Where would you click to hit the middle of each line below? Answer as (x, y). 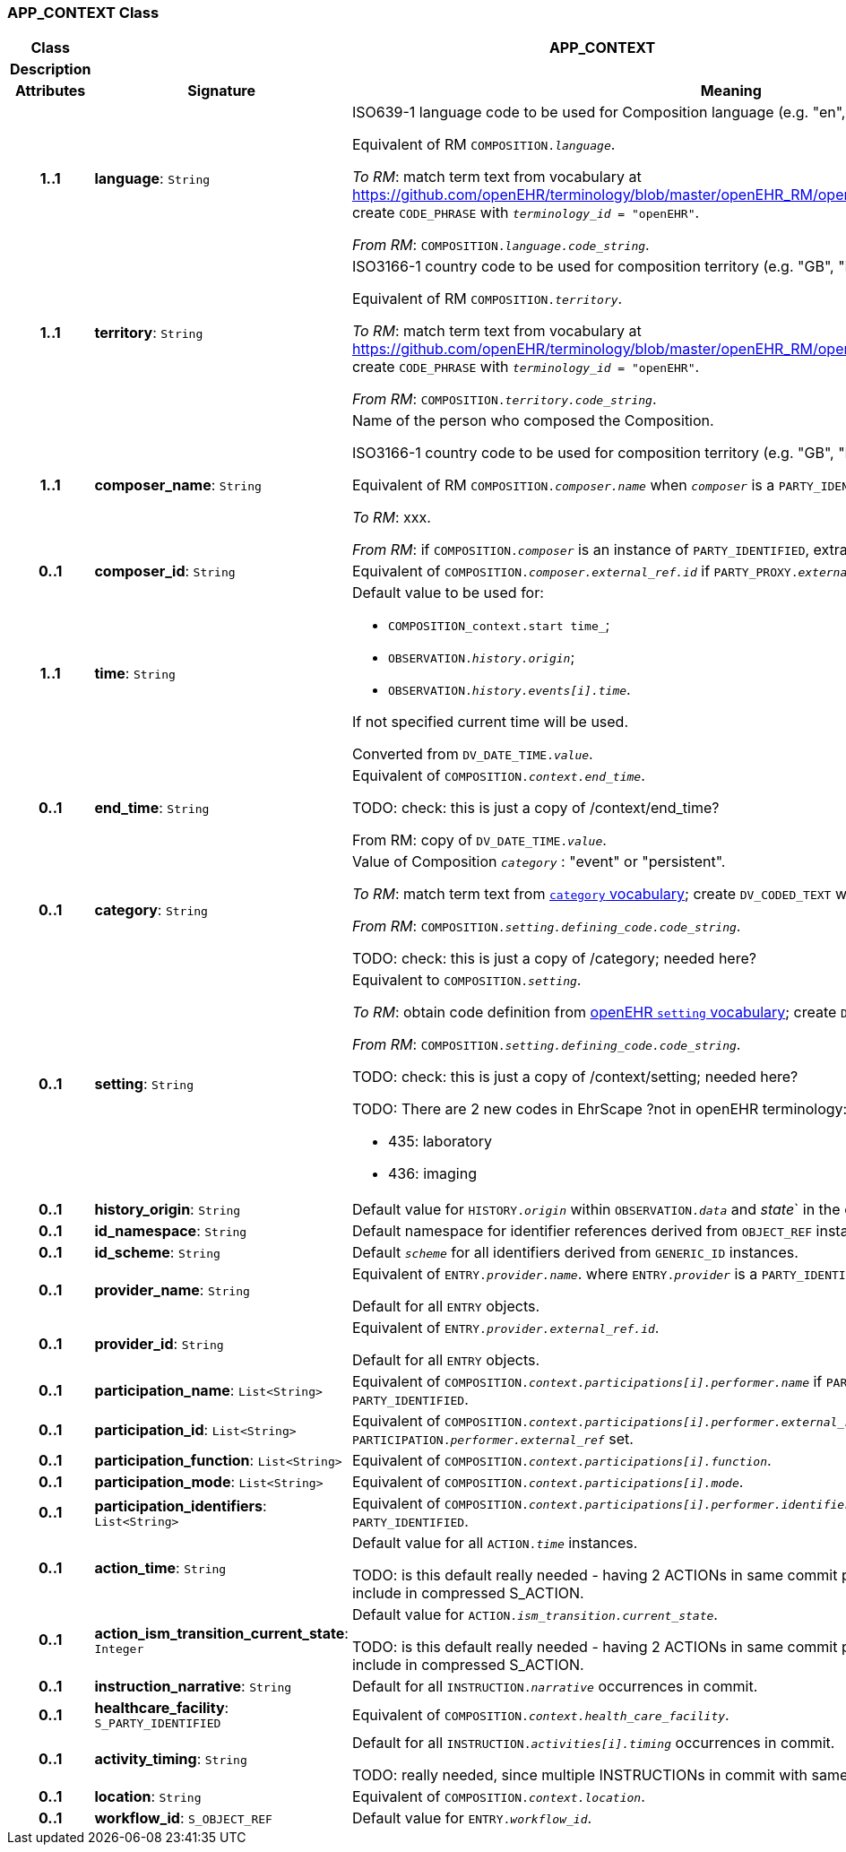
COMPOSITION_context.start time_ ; (499, 625)
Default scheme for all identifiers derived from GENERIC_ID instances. (575, 1253)
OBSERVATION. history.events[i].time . (509, 690)
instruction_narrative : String (193, 1687)
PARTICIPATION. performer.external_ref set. (492, 1439)
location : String (148, 1797)
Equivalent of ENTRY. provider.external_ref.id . (505, 1328)
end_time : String (152, 808)
